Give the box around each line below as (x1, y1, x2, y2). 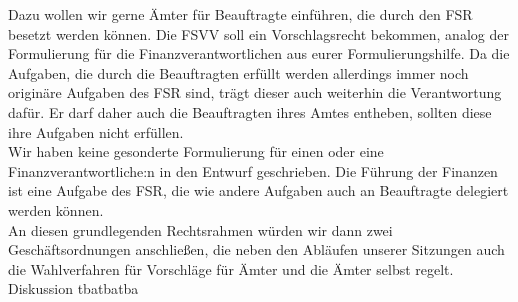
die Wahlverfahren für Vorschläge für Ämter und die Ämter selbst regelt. (8, 258, 454, 279)
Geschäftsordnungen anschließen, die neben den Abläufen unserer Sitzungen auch (8, 239, 505, 260)
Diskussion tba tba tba (8, 278, 139, 299)
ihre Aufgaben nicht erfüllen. (8, 121, 184, 142)
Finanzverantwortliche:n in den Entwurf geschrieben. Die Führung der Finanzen (8, 160, 498, 181)
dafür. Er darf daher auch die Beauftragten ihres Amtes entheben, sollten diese (8, 101, 492, 122)
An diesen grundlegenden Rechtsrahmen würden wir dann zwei (8, 219, 393, 240)
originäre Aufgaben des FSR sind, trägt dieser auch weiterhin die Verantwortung (8, 82, 502, 103)
